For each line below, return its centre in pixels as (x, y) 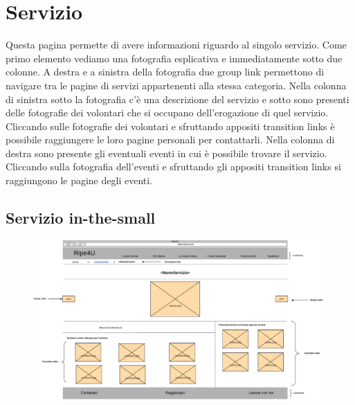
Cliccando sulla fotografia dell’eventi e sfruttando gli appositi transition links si (173, 166)
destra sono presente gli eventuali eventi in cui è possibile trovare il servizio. (166, 153)
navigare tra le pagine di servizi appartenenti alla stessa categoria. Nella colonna (176, 85)
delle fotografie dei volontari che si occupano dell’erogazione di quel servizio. (167, 112)
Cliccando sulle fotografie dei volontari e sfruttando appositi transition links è (170, 126)
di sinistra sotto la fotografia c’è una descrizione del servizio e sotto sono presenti (177, 99)
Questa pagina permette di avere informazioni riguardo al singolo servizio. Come (176, 45)
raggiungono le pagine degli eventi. (79, 180)
